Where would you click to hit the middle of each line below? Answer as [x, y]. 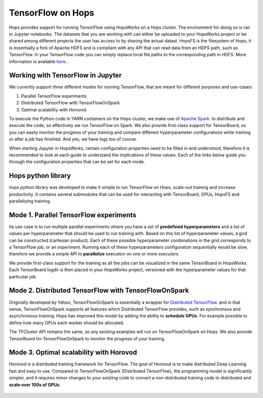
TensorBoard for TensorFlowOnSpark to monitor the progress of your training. [87, 338]
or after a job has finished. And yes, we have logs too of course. [73, 139]
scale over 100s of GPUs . [35, 385]
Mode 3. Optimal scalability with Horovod [73, 352]
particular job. [23, 276]
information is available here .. [38, 62]
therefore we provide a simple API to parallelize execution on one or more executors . [94, 254]
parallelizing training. [30, 201]
